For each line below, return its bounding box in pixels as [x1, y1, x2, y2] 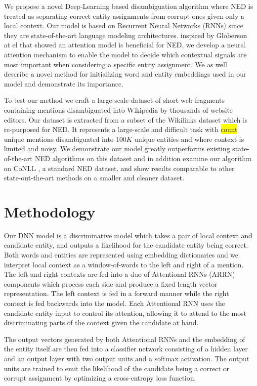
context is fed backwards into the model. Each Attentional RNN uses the [4, 298, 225, 308]
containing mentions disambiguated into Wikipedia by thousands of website [4, 104, 233, 115]
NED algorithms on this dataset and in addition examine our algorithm [35, 153, 252, 163]
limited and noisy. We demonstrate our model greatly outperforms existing [4, 143, 230, 154]
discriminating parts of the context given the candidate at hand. [4, 317, 199, 328]
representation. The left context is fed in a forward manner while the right [4, 288, 229, 299]
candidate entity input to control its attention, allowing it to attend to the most [4, 307, 247, 318]
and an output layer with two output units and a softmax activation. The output [4, 353, 250, 363]
